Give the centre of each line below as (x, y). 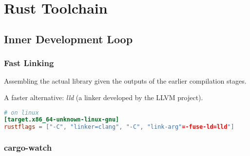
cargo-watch (28, 147)
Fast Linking (29, 63)
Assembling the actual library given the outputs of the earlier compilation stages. (125, 81)
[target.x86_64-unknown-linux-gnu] (62, 120)
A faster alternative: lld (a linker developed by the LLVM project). (104, 97)
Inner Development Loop (68, 39)
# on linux (21, 113)
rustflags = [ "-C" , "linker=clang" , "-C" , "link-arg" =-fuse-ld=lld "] (119, 127)
